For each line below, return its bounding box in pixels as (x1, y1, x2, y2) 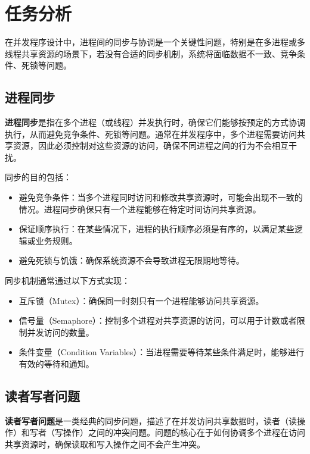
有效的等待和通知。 (18, 358, 94, 370)
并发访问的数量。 (27, 325, 94, 338)
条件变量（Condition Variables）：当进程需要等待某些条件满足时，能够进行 (18, 346, 305, 358)
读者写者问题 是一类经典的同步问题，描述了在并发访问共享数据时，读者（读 (5, 414, 297, 427)
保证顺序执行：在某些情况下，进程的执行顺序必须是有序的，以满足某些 (18, 223, 294, 235)
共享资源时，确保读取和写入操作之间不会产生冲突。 (5, 438, 205, 450)
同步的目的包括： (5, 171, 72, 183)
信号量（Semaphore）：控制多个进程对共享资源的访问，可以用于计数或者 (18, 314, 297, 327)
